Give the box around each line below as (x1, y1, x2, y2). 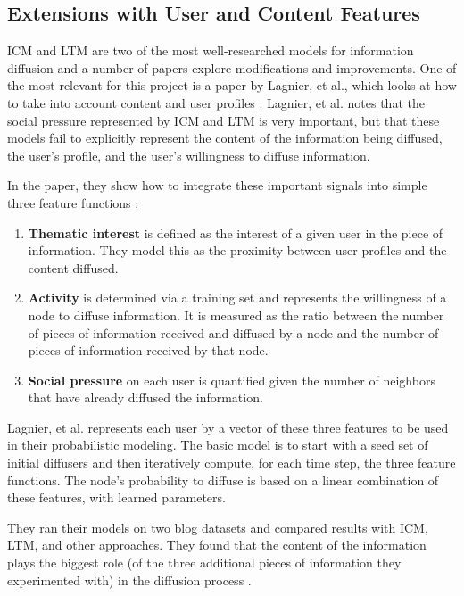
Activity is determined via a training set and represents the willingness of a (28, 288, 447, 307)
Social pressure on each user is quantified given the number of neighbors (28, 370, 435, 389)
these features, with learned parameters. (7, 488, 226, 507)
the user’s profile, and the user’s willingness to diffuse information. (7, 145, 370, 164)
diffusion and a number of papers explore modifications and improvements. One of (7, 58, 457, 77)
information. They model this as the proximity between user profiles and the (28, 241, 447, 260)
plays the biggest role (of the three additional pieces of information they (7, 553, 402, 572)
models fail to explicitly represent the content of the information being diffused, (7, 128, 443, 147)
